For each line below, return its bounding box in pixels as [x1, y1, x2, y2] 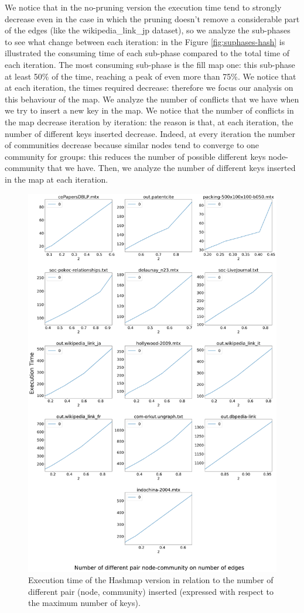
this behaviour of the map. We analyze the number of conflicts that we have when [5, 93, 299, 105]
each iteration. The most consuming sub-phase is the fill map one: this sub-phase [5, 58, 295, 70]
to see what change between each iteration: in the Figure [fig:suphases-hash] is [5, 35, 285, 47]
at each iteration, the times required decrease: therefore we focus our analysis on [5, 81, 293, 94]
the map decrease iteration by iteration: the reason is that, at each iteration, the [5, 115, 293, 128]
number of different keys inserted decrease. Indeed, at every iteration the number [5, 127, 295, 139]
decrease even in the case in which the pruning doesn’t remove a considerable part [5, 12, 300, 25]
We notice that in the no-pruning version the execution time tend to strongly [5, 1, 282, 13]
